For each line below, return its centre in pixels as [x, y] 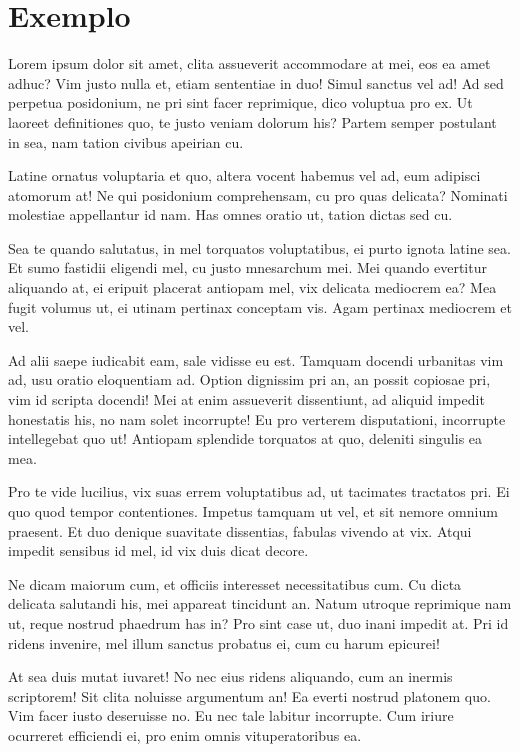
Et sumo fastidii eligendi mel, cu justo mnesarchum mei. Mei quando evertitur [247, 267]
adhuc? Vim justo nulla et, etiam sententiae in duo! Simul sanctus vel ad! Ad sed [256, 82]
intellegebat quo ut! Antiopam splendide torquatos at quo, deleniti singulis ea [245, 438]
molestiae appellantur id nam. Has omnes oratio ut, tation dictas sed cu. [230, 214]
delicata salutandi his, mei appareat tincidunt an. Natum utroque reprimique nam [260, 603]
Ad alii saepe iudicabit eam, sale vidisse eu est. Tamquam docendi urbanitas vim [256, 359]
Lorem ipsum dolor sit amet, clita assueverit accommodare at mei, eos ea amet [249, 63]
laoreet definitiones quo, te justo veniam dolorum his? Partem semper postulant [252, 121]
